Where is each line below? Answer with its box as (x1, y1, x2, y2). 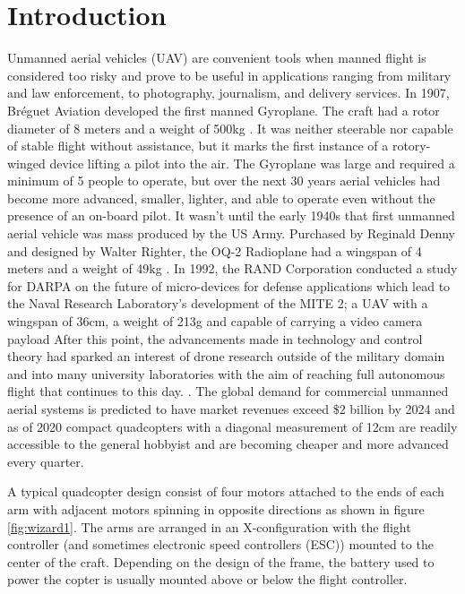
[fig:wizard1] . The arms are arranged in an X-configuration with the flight (7, 517, 411, 536)
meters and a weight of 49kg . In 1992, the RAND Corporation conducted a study (7, 259, 458, 278)
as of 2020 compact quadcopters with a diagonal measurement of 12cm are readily (7, 417, 458, 435)
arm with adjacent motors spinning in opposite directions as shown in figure (7, 499, 425, 518)
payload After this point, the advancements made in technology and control (7, 329, 423, 348)
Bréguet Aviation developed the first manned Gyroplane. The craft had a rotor (7, 100, 440, 119)
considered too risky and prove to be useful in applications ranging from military (7, 65, 452, 84)
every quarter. (7, 452, 84, 470)
